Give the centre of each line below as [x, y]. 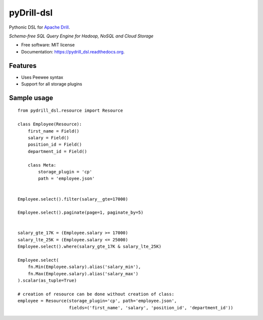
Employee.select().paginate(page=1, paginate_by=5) [81, 213]
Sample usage [31, 98]
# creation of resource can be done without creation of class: [96, 294]
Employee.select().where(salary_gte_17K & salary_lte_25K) [90, 247]
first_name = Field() [54, 131]
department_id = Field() [57, 151]
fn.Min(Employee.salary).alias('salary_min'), [84, 267]
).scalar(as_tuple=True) [47, 281]
